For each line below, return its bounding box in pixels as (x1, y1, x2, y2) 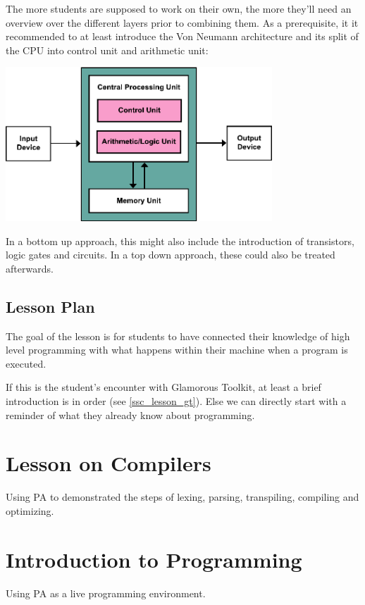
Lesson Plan (6, 295, 95, 317)
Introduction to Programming (6, 544, 302, 573)
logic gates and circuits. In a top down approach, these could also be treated (6, 247, 335, 262)
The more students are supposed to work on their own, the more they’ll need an (6, 1, 352, 15)
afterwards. (6, 261, 54, 275)
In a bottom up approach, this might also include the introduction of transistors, (6, 233, 354, 248)
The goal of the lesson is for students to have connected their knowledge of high (6, 328, 350, 343)
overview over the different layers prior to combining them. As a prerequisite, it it (6, 15, 359, 30)
